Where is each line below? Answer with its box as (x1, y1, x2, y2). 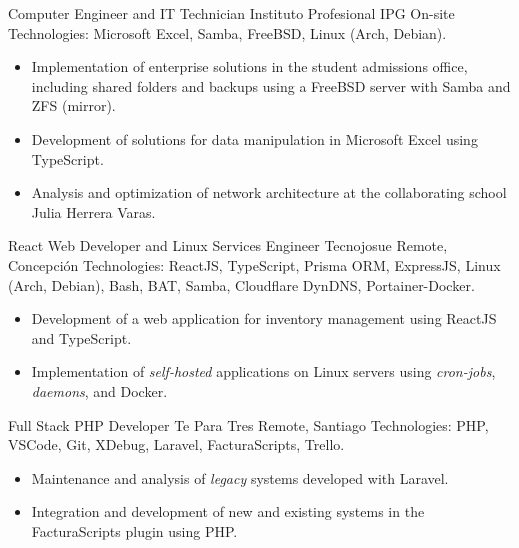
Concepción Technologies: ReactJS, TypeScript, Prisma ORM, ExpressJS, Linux (8, 254, 501, 275)
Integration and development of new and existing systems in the (31, 501, 425, 522)
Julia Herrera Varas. (31, 201, 156, 222)
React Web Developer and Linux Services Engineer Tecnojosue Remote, (8, 235, 448, 256)
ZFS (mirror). (31, 95, 116, 116)
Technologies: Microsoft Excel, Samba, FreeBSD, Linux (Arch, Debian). (8, 22, 447, 43)
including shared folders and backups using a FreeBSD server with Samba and (31, 75, 511, 96)
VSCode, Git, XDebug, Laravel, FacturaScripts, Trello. (8, 434, 345, 455)
